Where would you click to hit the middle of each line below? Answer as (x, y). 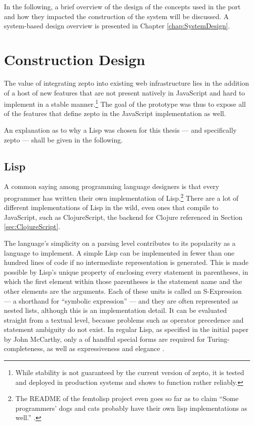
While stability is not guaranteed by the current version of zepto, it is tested (130, 372)
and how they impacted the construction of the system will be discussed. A (116, 16)
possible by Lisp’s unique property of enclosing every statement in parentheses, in (126, 272)
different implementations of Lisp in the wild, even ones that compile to (111, 207)
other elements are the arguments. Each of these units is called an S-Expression (123, 291)
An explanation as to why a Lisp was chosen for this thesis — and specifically (120, 130)
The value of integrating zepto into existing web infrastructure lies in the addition (127, 83)
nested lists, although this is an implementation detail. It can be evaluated (116, 310)
